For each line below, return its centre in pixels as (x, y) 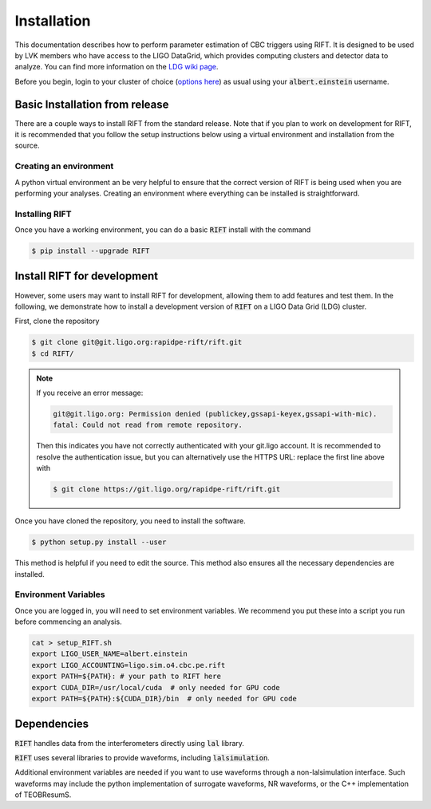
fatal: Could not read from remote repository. (148, 425)
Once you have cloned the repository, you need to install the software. (130, 521)
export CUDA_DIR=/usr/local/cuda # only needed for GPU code (156, 687)
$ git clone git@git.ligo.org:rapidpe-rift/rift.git (137, 342)
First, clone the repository (57, 321)
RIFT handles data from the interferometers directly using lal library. (130, 743)
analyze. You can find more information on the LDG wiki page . (117, 67)
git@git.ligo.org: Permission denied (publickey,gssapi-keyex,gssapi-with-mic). (215, 414)
